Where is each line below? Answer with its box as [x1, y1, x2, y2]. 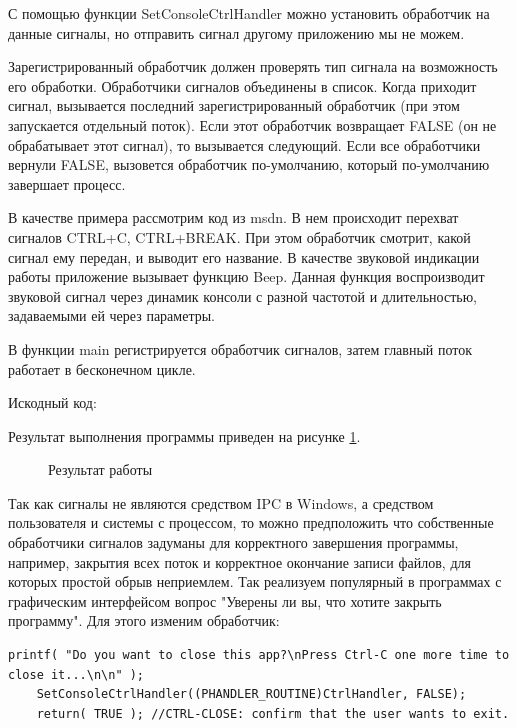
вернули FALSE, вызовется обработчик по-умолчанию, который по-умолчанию [8, 154, 490, 175]
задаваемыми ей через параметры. [8, 305, 215, 326]
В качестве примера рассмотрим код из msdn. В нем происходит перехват [8, 207, 459, 228]
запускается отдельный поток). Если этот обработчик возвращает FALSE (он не [8, 114, 497, 135]
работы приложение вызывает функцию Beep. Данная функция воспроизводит [8, 266, 485, 287]
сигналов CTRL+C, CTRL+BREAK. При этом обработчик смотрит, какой [8, 226, 471, 247]
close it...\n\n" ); [8, 667, 145, 682]
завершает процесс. [8, 173, 126, 194]
